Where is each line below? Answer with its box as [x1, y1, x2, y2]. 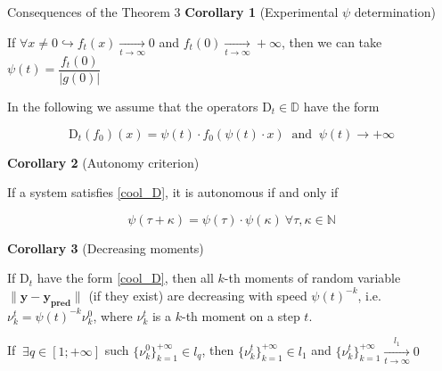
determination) [354, 3, 436, 21]
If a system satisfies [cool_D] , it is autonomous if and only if [7, 183, 339, 202]
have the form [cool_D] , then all [37, 268, 214, 287]
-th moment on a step [182, 306, 300, 325]
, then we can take [281, 32, 382, 51]
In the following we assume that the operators [7, 96, 258, 115]
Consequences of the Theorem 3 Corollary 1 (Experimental [7, 3, 339, 21]
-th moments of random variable [224, 268, 401, 287]
